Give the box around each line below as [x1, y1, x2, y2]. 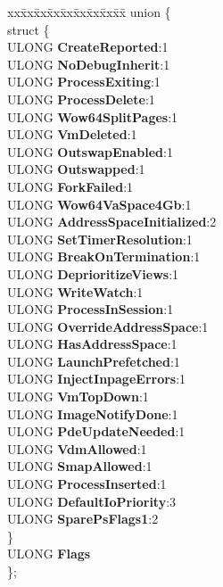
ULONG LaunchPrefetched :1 [7, 351, 180, 370]
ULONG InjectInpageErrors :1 [7, 369, 186, 388]
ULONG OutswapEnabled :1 [7, 142, 173, 161]
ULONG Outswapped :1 [7, 160, 145, 178]
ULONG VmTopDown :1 [7, 387, 149, 406]
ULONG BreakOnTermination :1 [7, 247, 201, 266]
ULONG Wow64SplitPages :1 [7, 107, 178, 126]
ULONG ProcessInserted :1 [7, 475, 167, 493]
